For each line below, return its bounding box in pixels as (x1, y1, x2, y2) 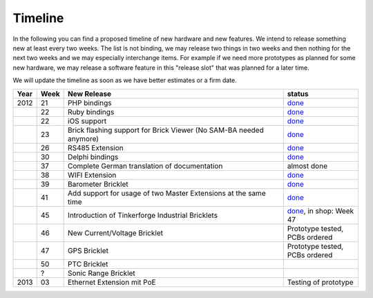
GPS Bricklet (68, 245, 108, 255)
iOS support (68, 116, 107, 126)
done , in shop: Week (287, 206, 354, 216)
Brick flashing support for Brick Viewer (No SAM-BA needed (68, 125, 264, 135)
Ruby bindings (68, 107, 115, 117)
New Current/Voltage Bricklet (68, 228, 164, 238)
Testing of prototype (287, 277, 354, 287)
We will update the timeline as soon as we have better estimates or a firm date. (12, 76, 238, 84)
